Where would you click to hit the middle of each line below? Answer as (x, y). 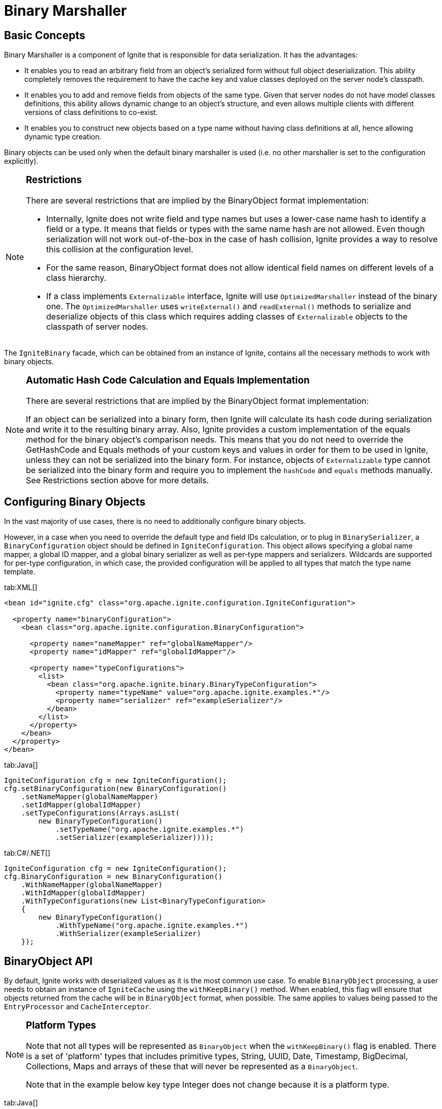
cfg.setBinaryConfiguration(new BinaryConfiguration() (116, 789)
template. (20, 572)
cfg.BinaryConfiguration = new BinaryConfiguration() (113, 877)
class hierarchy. (76, 278)
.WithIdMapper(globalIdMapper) (83, 893)
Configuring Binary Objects (75, 502)
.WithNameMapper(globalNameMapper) (92, 885)
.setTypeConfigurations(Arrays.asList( (100, 813)
